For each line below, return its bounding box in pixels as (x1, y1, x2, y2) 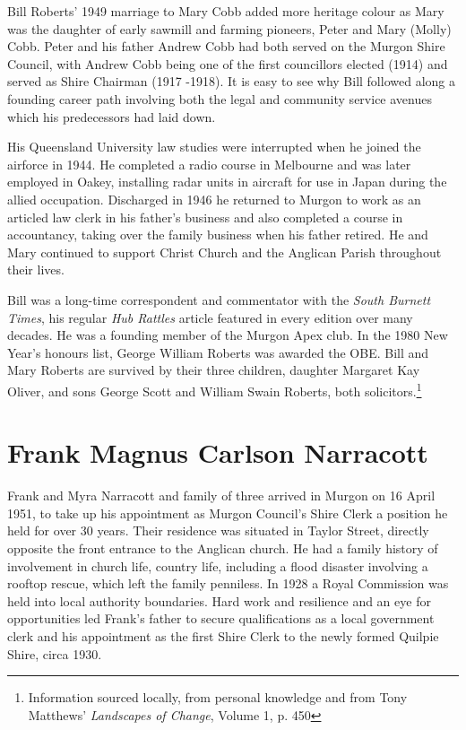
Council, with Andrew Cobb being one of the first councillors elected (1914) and (7, 54, 448, 73)
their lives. (7, 260, 65, 279)
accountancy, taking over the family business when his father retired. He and (7, 225, 428, 244)
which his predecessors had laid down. (7, 107, 216, 126)
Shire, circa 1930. (7, 644, 102, 663)
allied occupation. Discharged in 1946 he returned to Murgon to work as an (7, 189, 421, 208)
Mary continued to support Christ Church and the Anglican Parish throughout (7, 242, 442, 261)
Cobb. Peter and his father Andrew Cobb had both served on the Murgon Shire (7, 37, 445, 56)
